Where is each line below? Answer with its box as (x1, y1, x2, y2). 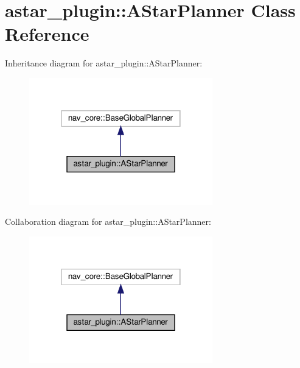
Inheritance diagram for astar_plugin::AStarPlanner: (5, 57, 203, 69)
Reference (5, 21, 89, 46)
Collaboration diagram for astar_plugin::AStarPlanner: (5, 215, 211, 228)
